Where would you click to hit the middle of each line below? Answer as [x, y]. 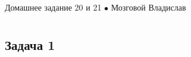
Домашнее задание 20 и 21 [53, 7]
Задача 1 [30, 44]
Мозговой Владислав [148, 7]
